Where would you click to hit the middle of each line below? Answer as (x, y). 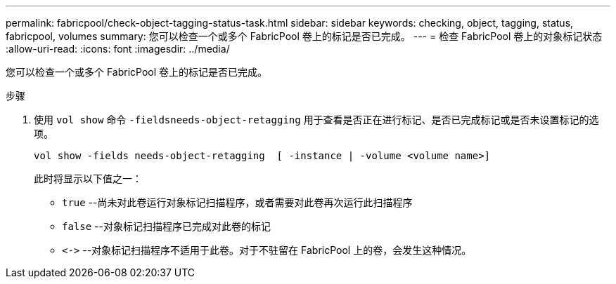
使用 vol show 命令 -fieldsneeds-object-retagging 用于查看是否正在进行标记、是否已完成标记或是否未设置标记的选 (316, 120)
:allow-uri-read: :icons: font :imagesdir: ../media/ (118, 49)
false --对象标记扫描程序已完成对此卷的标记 (166, 226)
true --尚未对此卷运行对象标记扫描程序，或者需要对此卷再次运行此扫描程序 (237, 202)
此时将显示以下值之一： (88, 178)
